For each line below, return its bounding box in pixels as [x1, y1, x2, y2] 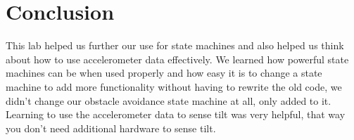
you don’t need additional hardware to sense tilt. [6, 120, 216, 135]
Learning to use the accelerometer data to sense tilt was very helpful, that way [6, 107, 346, 122]
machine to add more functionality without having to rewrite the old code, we [6, 79, 342, 94]
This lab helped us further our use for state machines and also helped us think [6, 38, 344, 53]
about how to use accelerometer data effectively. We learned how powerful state [6, 51, 349, 66]
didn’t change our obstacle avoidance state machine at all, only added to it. [6, 93, 331, 108]
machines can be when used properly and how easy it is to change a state [6, 65, 322, 80]
